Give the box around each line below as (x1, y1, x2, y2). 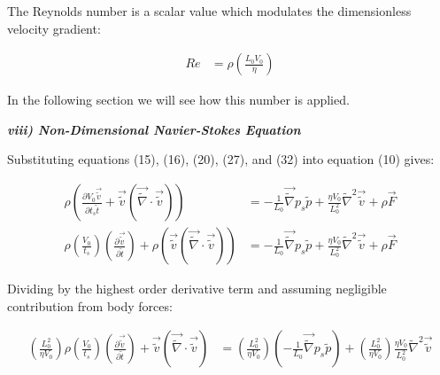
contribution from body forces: (7, 296, 173, 315)
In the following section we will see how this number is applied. (7, 90, 350, 109)
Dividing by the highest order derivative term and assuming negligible (7, 279, 387, 298)
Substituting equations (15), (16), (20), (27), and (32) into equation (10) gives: (7, 150, 435, 168)
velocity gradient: (7, 19, 101, 37)
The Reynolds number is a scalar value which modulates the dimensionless (7, 2, 412, 20)
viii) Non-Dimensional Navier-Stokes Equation (7, 120, 301, 138)
